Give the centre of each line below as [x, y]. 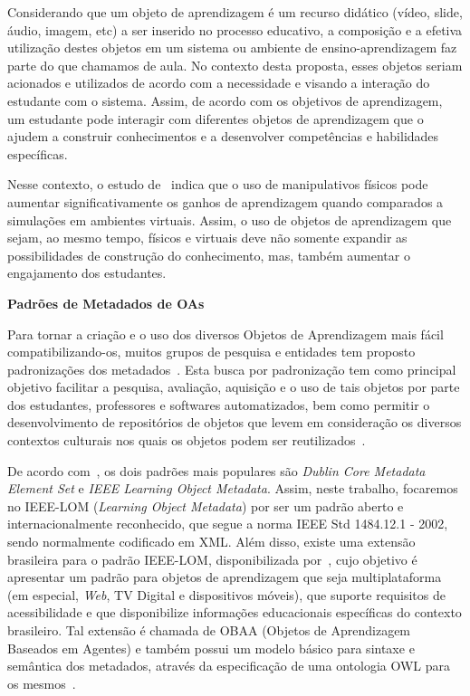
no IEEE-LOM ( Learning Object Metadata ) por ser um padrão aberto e [206, 505]
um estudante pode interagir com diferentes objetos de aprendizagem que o [216, 118]
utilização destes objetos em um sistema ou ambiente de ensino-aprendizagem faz [232, 48]
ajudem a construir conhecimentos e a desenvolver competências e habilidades [223, 136]
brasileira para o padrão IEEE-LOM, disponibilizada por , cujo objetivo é [212, 559]
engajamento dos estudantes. [87, 273]
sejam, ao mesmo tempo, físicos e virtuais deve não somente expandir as [207, 238]
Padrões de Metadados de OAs [106, 303]
